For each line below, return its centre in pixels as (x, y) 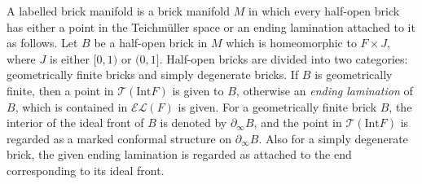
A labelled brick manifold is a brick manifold (118, 11)
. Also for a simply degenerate (333, 138)
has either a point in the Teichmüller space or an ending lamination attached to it (211, 26)
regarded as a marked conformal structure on (119, 138)
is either (70, 58)
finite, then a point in (60, 90)
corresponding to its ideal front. (86, 170)
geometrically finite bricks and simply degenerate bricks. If (153, 74)
